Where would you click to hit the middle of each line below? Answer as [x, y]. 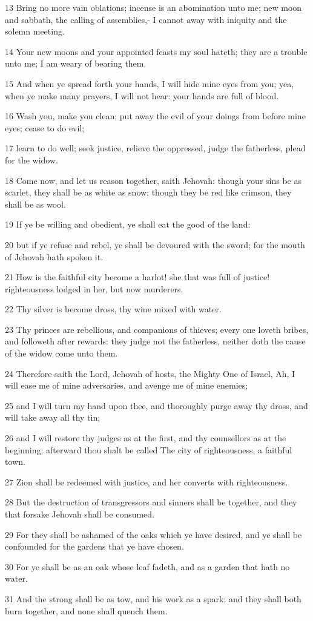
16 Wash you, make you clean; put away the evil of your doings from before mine [155, 116]
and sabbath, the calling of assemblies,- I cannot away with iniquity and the [146, 19]
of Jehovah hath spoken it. [54, 256]
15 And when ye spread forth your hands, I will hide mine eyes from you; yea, [150, 83]
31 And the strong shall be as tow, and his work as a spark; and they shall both [153, 598]
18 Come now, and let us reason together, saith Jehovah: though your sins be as [153, 180]
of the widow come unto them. [61, 353]
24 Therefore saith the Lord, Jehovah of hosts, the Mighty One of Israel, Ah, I [150, 373]
